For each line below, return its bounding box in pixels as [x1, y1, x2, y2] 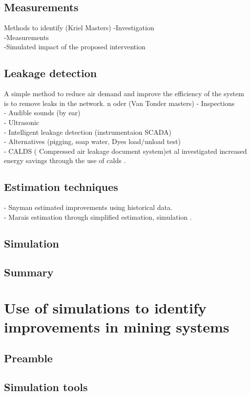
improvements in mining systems [4, 317, 230, 337]
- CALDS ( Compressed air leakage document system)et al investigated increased [4, 146, 247, 156]
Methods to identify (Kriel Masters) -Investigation [4, 22, 154, 33]
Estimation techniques [4, 179, 118, 194]
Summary [4, 264, 54, 279]
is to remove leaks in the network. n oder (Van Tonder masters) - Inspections [4, 98, 235, 108]
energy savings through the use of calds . [4, 155, 126, 166]
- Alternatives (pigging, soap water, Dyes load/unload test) [4, 136, 181, 146]
